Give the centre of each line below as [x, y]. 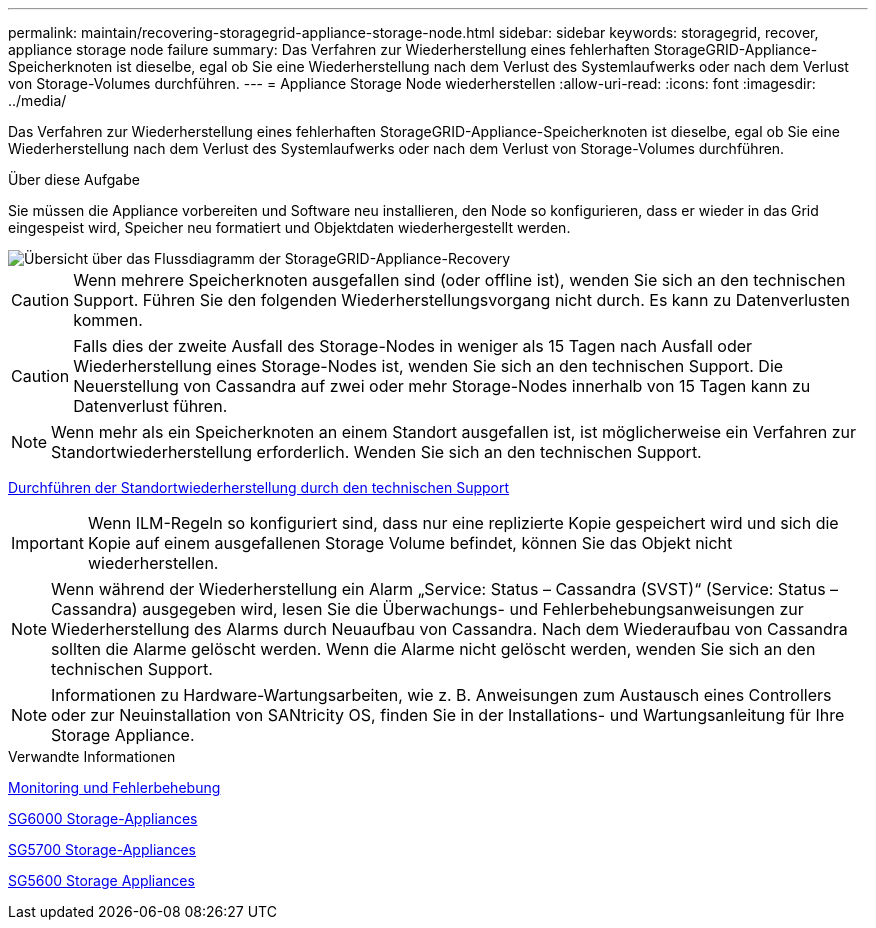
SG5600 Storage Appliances [101, 880]
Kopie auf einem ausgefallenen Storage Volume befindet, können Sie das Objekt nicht [410, 543]
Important [47, 543]
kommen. [108, 320]
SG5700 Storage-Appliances [102, 849]
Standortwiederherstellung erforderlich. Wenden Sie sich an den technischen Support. [376, 452]
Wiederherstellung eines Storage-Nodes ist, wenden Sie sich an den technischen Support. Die [428, 366]
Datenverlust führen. [150, 406]
